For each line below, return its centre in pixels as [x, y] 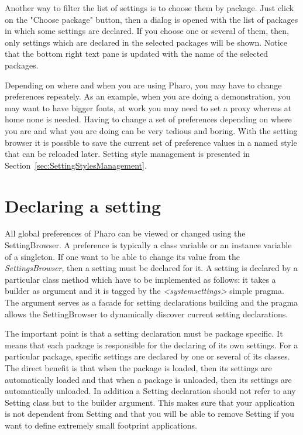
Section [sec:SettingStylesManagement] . [76, 165]
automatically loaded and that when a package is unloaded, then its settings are [148, 379]
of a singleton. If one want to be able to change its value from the [122, 256]
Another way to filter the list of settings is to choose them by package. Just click [149, 8]
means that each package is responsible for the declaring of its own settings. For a [151, 345]
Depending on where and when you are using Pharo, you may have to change [143, 85]
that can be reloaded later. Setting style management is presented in [128, 154]
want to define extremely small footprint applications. [101, 425]
